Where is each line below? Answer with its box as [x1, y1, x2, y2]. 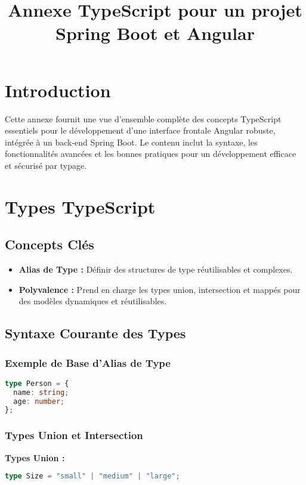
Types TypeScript [5, 194, 156, 218]
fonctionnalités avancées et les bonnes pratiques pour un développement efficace [5, 147, 296, 160]
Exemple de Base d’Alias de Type [5, 355, 171, 370]
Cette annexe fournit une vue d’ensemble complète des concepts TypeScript [5, 112, 282, 125]
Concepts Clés [5, 235, 94, 254]
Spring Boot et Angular [55, 21, 255, 45]
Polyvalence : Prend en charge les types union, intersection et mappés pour [18, 283, 301, 295]
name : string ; [13, 388, 69, 397]
